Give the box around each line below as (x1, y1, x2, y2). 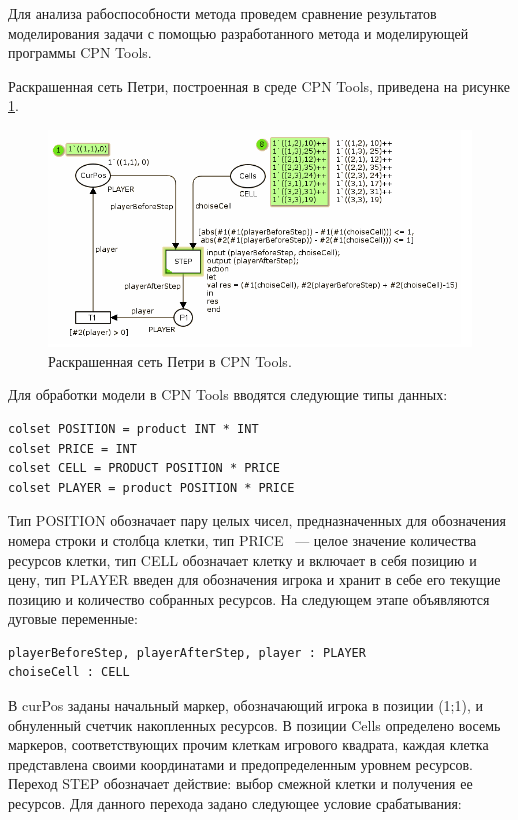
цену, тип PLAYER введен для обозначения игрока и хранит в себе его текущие (8, 569, 501, 590)
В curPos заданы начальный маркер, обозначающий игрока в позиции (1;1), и (8, 695, 483, 716)
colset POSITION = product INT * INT (8, 421, 259, 436)
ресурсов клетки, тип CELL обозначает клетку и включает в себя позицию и (8, 549, 477, 570)
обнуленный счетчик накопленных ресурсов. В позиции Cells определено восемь (8, 714, 501, 735)
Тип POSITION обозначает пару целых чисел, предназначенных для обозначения (8, 510, 507, 531)
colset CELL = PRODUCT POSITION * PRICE (8, 461, 281, 476)
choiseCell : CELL (8, 665, 130, 680)
